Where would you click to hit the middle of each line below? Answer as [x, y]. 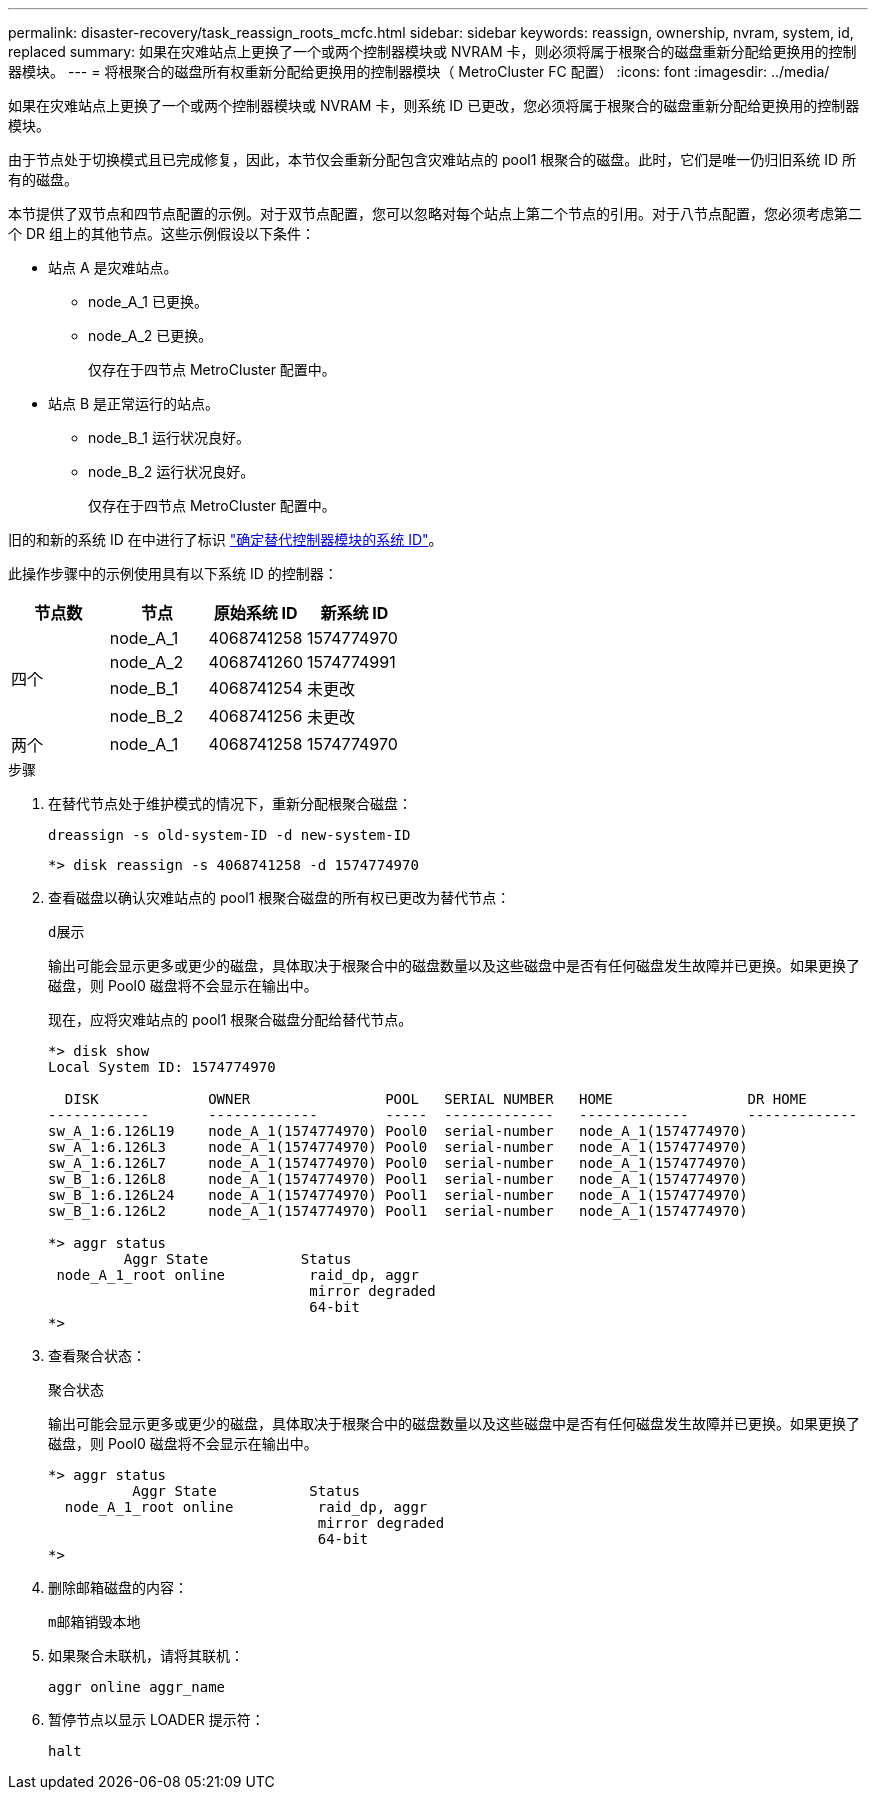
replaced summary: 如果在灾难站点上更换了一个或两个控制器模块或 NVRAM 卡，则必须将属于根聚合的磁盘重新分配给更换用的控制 [432, 51]
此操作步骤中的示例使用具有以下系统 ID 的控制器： [173, 573]
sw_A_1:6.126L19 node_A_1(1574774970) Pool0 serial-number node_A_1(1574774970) [398, 1131]
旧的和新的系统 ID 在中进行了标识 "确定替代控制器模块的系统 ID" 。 [225, 539]
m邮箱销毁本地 [94, 1622]
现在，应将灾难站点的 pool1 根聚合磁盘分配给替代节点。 [230, 1019]
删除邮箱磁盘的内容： [118, 1587]
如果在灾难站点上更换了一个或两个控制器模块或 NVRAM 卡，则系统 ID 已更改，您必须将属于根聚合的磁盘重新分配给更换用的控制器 [434, 105]
